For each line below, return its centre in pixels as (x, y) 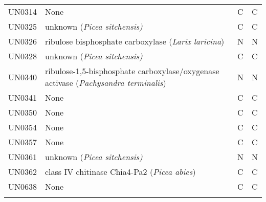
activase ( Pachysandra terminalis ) (106, 83)
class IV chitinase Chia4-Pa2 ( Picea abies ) (120, 172)
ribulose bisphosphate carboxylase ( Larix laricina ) (135, 41)
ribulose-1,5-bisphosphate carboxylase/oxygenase (132, 71)
